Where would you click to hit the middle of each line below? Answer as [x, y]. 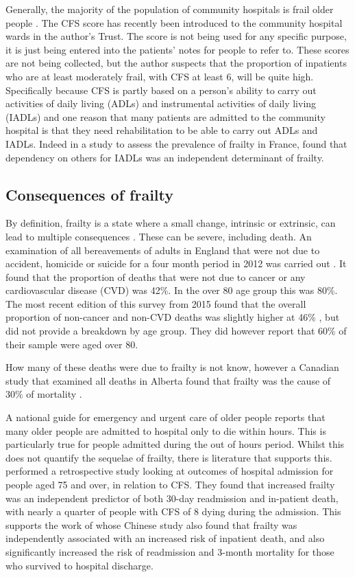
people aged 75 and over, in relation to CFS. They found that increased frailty [170, 485]
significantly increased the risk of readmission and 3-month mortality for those [170, 551]
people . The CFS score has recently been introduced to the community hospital [174, 22]
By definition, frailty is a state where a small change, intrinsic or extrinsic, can [171, 223]
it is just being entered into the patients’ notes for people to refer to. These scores [177, 49]
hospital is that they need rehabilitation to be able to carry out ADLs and [162, 130]
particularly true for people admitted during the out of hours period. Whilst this [175, 444]
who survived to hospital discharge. [79, 565]
